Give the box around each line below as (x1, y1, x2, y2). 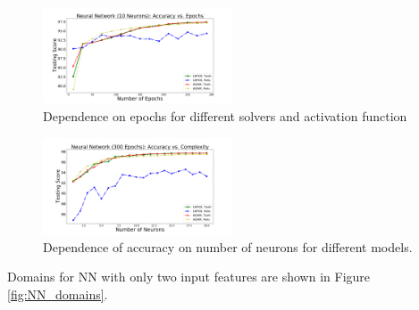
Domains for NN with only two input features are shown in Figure (7, 267, 371, 286)
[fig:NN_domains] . (7, 284, 108, 303)
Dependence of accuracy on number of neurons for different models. (43, 237, 413, 256)
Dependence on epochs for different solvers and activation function (43, 107, 407, 126)
